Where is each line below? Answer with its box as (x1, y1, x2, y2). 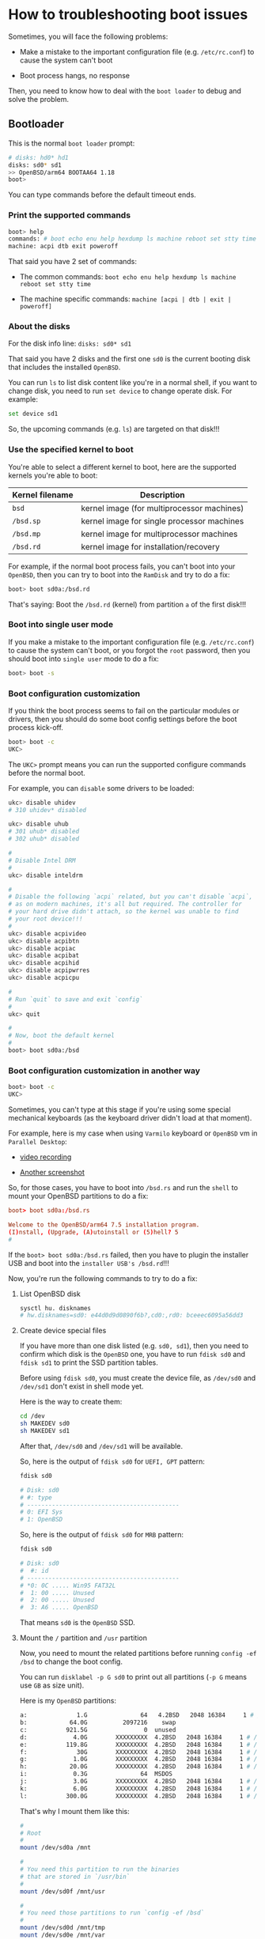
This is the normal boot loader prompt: (8, 138, 135, 148)
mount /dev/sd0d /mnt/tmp (19, 1924, 105, 1932)
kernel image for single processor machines (81, 516, 244, 527)
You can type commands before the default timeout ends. (8, 190, 196, 199)
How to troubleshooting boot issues (8, 6, 248, 24)
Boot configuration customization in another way (8, 1065, 200, 1076)
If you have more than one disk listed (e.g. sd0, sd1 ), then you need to (19, 1341, 249, 1351)
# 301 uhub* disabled (8, 828, 80, 836)
